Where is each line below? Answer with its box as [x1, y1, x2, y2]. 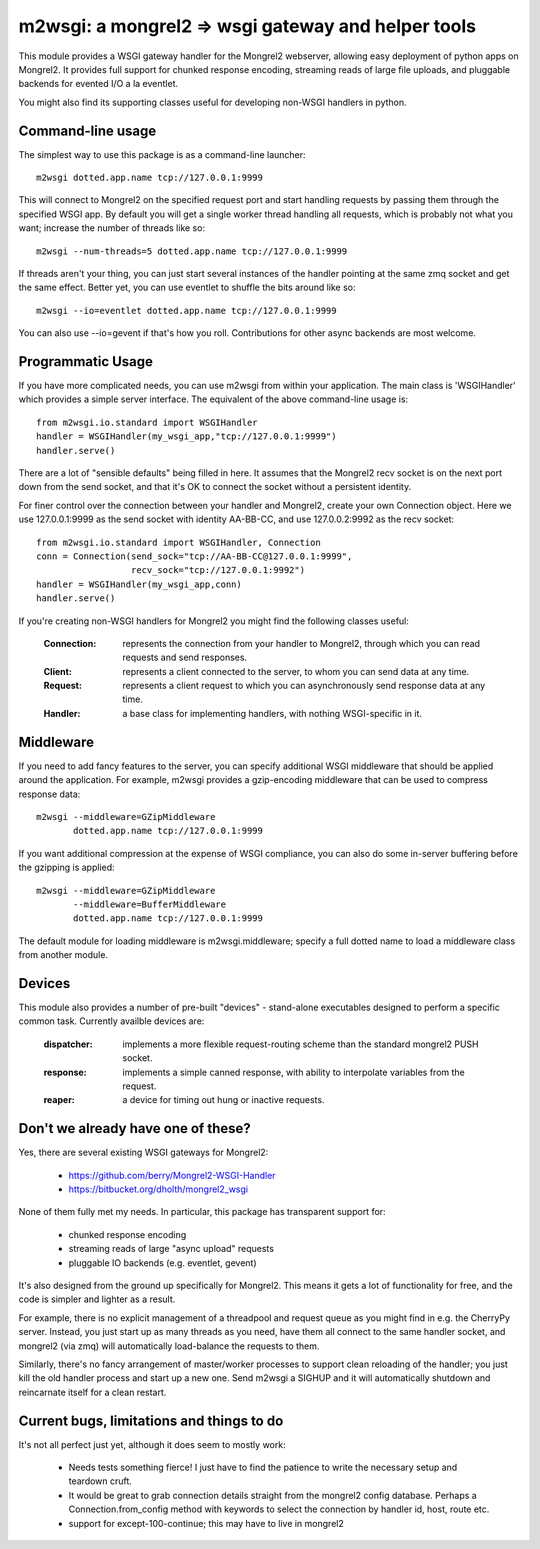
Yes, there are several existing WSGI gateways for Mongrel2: [18, 1146, 269, 1159]
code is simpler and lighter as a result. [18, 1293, 176, 1305]
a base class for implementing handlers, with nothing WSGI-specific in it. [122, 707, 423, 719]
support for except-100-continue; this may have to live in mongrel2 [68, 1517, 344, 1529]
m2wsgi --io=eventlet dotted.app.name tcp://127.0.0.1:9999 [36, 305, 337, 316]
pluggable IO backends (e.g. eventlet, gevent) [68, 1256, 257, 1269]
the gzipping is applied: [18, 861, 115, 874]
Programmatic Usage [18, 353, 154, 370]
